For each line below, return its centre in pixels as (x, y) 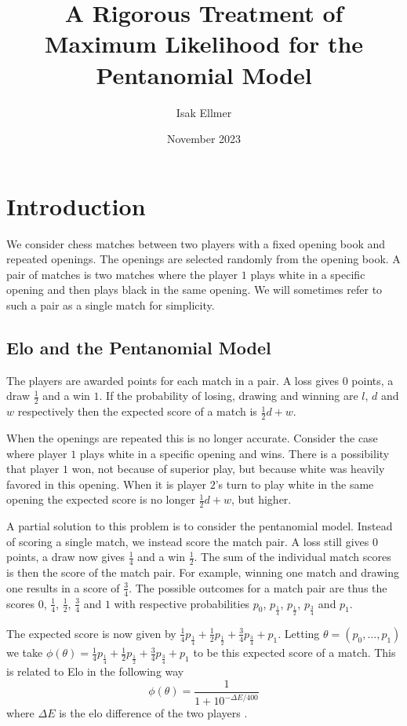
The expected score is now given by (91, 633)
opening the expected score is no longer (101, 499)
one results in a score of (63, 587)
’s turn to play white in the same (294, 484)
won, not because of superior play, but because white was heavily (228, 469)
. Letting (299, 633)
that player (33, 469)
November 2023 (204, 139)
